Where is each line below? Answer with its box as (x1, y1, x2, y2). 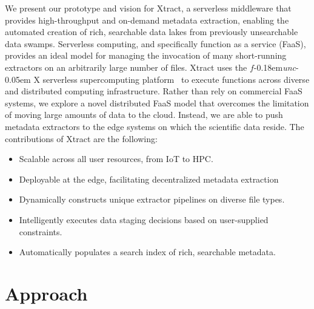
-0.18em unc (253, 60, 296, 73)
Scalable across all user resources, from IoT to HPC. (19, 152, 213, 165)
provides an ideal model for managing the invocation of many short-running (5, 49, 287, 62)
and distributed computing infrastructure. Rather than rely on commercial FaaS (5, 85, 302, 97)
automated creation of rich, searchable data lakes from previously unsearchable (5, 25, 298, 38)
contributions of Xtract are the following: (5, 132, 158, 145)
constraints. (19, 225, 62, 238)
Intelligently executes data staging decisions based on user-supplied (19, 213, 269, 226)
